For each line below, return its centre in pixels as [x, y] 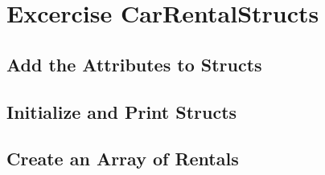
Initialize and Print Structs [122, 111]
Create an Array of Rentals [123, 159]
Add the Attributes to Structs [134, 64]
